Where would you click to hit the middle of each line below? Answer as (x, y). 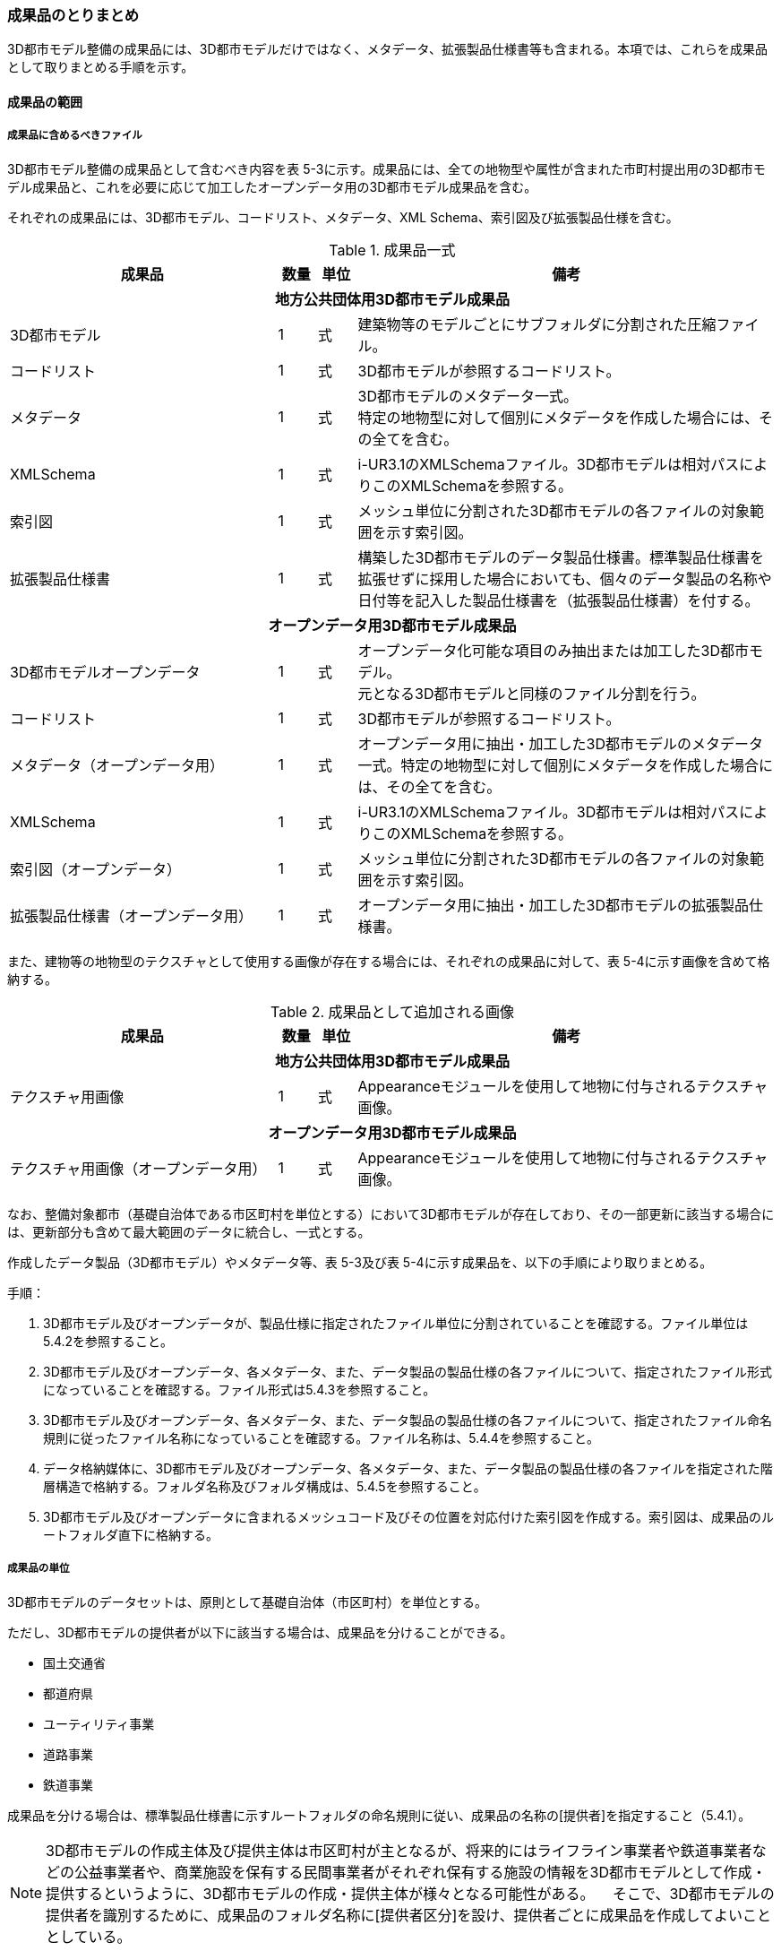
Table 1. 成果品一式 (392, 250)
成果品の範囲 (45, 101)
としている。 (89, 1936)
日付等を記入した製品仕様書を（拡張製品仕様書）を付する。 (558, 600)
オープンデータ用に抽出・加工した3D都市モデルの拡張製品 (553, 905)
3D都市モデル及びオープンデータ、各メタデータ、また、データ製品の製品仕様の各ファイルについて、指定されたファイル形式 (408, 1371)
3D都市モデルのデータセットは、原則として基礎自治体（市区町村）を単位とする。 (247, 1601)
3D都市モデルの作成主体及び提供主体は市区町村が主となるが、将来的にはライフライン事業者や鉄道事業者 (399, 1850)
